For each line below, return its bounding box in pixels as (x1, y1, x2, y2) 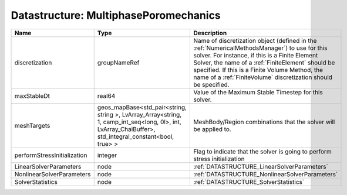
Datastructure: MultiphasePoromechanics (11, 9, 221, 22)
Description (193, 29, 227, 37)
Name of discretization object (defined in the (193, 36, 317, 45)
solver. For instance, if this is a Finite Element (193, 51, 318, 59)
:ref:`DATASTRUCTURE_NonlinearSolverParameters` (193, 170, 338, 178)
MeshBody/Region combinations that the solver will (193, 118, 335, 126)
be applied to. (193, 125, 232, 133)
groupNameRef (97, 59, 140, 67)
